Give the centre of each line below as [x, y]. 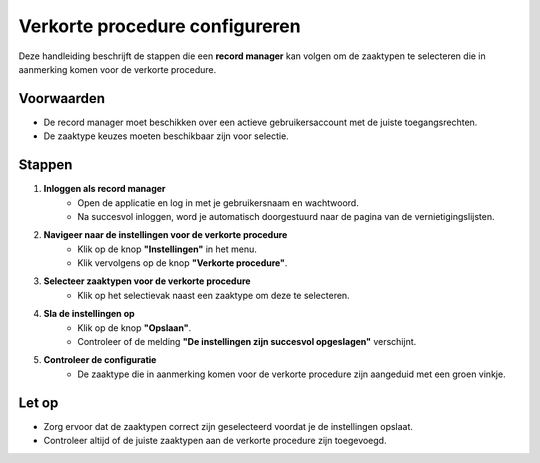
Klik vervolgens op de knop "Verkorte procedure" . [182, 263]
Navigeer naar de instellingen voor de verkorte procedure [165, 235]
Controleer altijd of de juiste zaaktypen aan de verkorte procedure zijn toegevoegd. [215, 441]
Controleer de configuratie [100, 360]
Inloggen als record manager [104, 189]
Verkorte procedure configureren [159, 26]
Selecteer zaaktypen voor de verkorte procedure [147, 281]
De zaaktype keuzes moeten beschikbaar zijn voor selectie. [166, 136]
